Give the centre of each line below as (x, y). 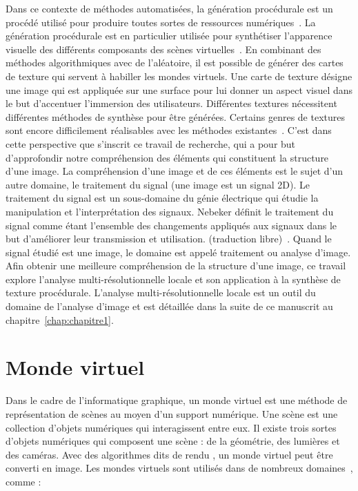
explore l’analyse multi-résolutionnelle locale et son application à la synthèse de (173, 279)
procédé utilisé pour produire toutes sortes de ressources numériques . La (161, 22)
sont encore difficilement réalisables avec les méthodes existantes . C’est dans (169, 130)
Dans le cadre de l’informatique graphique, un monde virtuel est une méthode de (177, 400)
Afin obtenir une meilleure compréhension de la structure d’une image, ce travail (176, 266)
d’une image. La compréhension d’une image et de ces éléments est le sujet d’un (174, 171)
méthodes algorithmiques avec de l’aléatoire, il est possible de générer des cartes (175, 62)
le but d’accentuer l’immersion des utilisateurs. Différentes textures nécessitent (171, 103)
